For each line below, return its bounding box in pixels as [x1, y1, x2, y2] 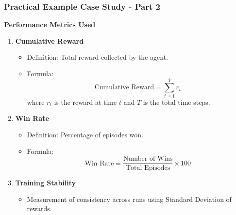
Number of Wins [123, 155, 173, 163]
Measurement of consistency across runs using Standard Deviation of [27, 194, 232, 204]
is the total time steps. [143, 97, 210, 107]
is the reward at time [54, 97, 117, 107]
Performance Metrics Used [4, 19, 96, 30]
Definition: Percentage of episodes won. [27, 129, 143, 139]
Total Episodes [126, 165, 170, 172]
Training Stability [15, 178, 76, 188]
